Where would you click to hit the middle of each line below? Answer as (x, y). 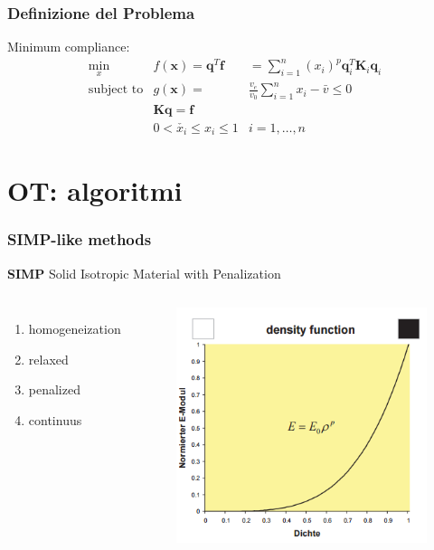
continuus (55, 420)
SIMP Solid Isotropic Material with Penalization (144, 273)
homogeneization (75, 329)
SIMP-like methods (80, 239)
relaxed (48, 359)
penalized (54, 389)
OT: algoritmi (95, 190)
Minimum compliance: (69, 47)
